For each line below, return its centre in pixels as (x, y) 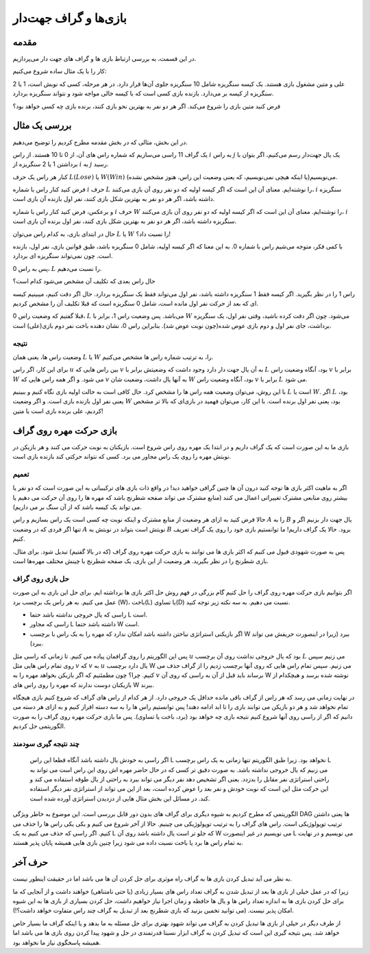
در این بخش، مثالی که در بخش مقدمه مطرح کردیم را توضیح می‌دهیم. (100, 142)
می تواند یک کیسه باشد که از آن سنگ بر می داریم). (77, 507)
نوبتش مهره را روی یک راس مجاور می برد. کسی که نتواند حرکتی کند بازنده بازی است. (122, 457)
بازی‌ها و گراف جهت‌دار (70, 18)
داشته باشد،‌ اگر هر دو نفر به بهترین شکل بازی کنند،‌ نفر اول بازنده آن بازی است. (114, 199)
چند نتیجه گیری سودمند (46, 744)
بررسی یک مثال (42, 126)
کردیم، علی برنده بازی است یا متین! (58, 411)
